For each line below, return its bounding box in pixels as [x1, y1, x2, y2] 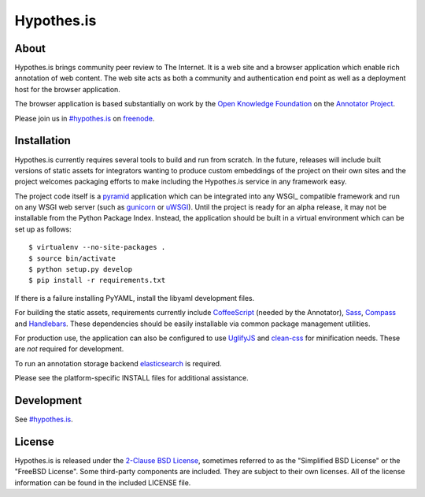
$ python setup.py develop [28, 265, 133, 274]
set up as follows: [14, 224, 72, 234]
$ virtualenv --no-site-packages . [28, 243, 166, 252]
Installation [14, 134, 71, 147]
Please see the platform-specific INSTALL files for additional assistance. [14, 373, 249, 383]
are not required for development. [14, 344, 124, 354]
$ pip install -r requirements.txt [28, 276, 166, 285]
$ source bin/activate [28, 254, 116, 263]
